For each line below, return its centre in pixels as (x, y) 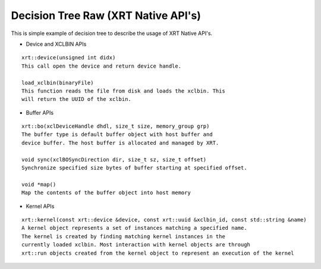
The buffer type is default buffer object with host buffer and (117, 134)
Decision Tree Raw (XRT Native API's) (106, 15)
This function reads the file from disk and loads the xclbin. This (123, 91)
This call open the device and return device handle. (101, 66)
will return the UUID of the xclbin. (77, 99)
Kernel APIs (40, 206)
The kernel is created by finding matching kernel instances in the (123, 236)
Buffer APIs (40, 112)
